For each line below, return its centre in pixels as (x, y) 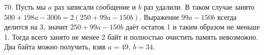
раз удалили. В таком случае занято (199, 7)
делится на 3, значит (36, 27)
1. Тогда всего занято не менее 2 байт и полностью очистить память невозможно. (131, 36)
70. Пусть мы (25, 7)
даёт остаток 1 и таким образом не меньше (193, 27)
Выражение (161, 17)
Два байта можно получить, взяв (55, 47)
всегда (227, 17)
